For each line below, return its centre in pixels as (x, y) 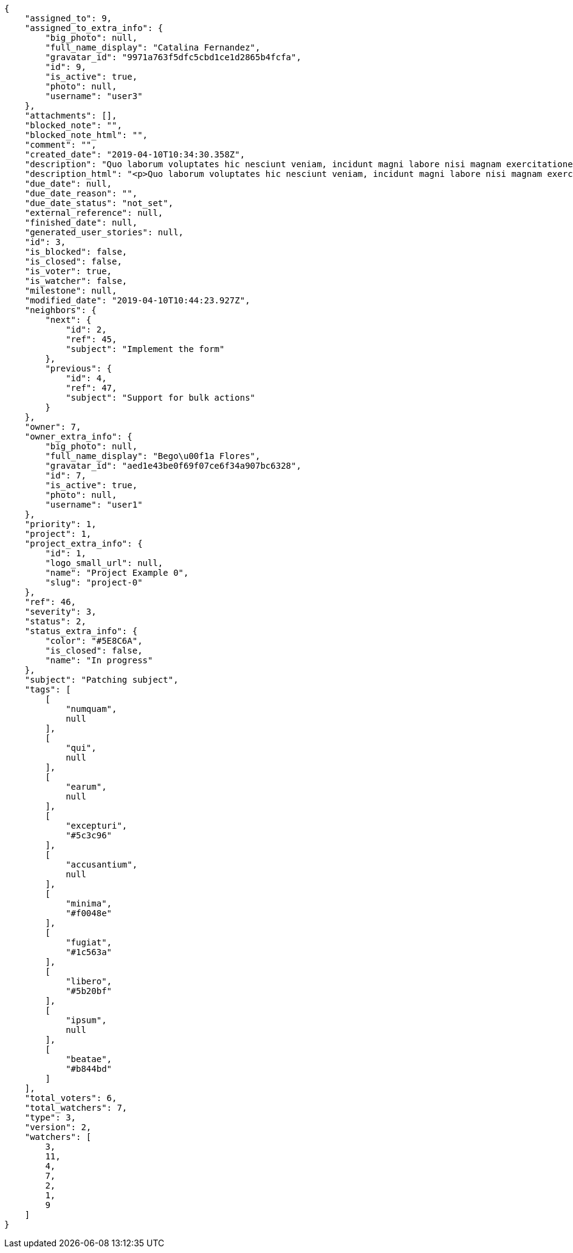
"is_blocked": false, (76, 252)
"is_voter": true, (68, 271)
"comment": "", (60, 145)
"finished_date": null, (81, 223)
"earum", (86, 787)
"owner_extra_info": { (78, 437)
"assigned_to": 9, (68, 18)
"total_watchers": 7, (76, 1108)
